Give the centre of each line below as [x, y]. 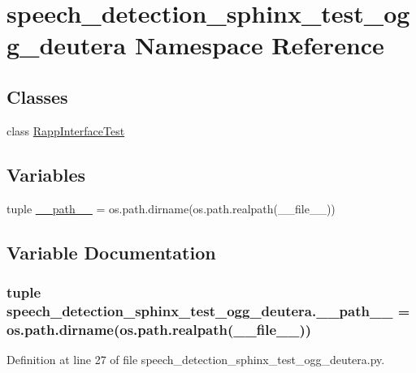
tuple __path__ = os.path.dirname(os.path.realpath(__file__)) [171, 208]
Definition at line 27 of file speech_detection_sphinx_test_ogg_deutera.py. [196, 359]
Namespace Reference [259, 45]
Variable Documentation [111, 252]
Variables [46, 174]
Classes [37, 96]
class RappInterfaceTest [66, 130]
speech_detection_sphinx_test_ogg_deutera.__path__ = [208, 310]
